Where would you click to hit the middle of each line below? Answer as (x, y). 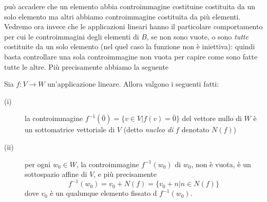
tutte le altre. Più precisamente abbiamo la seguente (87, 66)
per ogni (38, 164)
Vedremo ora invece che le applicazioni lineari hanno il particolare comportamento (133, 26)
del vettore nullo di (212, 118)
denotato (195, 129)
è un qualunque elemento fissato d (103, 193)
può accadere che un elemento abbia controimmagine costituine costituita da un (130, 6)
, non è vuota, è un (221, 164)
